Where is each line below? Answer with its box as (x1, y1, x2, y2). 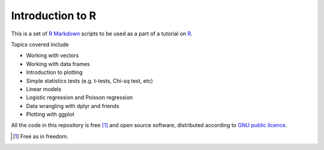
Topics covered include (11, 41, 69, 48)
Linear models (26, 85, 62, 92)
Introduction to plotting (26, 69, 83, 76)
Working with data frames (26, 60, 90, 67)
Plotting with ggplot (26, 111, 74, 118)
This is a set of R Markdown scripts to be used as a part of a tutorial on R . (11, 30, 193, 37)
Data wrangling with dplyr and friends (26, 102, 119, 109)
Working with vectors (26, 52, 79, 59)
